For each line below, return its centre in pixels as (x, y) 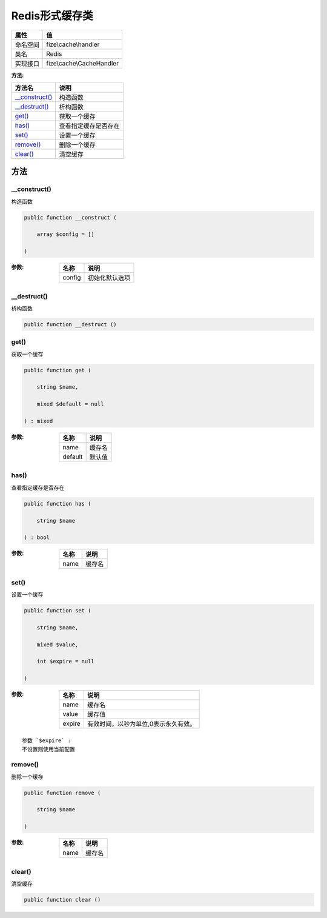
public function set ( (58, 611)
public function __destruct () (71, 324)
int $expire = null (66, 662)
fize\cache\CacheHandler (83, 63)
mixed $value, (58, 645)
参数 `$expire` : (47, 741)
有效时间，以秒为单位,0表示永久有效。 (141, 724)
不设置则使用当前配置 (48, 749)
